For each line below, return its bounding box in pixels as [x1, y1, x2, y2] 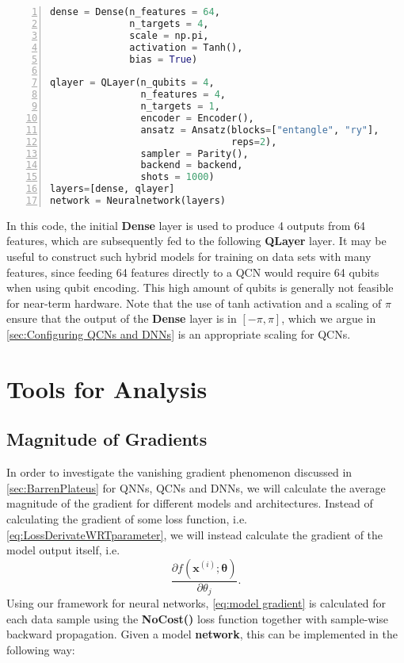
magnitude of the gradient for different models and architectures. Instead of [6, 495, 373, 512]
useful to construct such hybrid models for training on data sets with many [6, 248, 372, 265]
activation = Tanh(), [129, 41, 243, 53]
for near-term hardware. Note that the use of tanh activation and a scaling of [6, 294, 382, 311]
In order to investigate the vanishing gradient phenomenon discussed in [6, 464, 353, 481]
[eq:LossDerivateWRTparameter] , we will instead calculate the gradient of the [6, 526, 383, 542]
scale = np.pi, [129, 29, 209, 41]
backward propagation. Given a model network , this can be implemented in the [6, 626, 398, 642]
